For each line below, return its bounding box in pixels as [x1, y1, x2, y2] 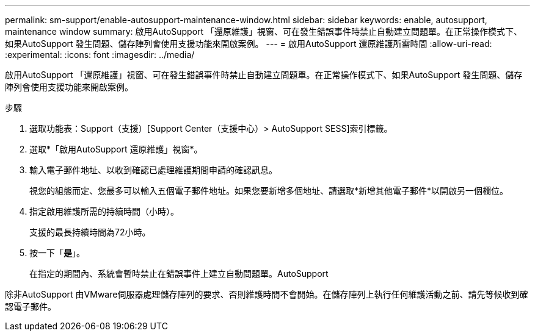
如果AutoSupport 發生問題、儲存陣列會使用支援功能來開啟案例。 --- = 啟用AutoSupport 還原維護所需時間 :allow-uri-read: [5, 38, 492, 49]
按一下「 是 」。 [29, 248, 85, 258]
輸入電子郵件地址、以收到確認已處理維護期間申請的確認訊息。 [29, 165, 277, 175]
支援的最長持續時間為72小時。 [29, 227, 151, 237]
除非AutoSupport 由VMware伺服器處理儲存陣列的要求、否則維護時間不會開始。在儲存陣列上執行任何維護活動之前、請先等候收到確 [5, 289, 528, 299]
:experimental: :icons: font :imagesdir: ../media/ [5, 49, 195, 60]
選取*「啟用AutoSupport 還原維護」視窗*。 [29, 144, 203, 154]
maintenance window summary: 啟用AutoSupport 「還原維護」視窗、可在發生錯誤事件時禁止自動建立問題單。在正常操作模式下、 [5, 26, 523, 37]
